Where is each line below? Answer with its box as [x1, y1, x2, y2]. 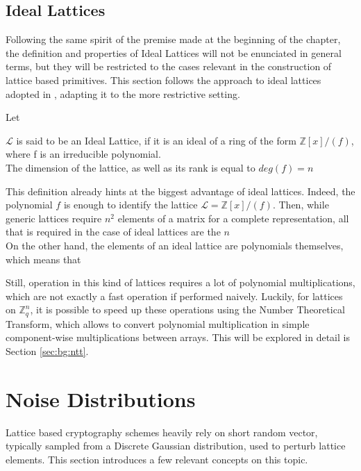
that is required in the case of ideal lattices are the [6, 224, 221, 239]
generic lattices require [6, 210, 102, 225]
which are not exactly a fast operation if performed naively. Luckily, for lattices [6, 288, 343, 303]
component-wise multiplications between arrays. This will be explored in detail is [6, 330, 350, 345]
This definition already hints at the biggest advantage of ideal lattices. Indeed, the [6, 183, 355, 198]
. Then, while [272, 197, 329, 212]
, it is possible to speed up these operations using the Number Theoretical [30, 302, 345, 317]
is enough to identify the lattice [63, 197, 198, 212]
